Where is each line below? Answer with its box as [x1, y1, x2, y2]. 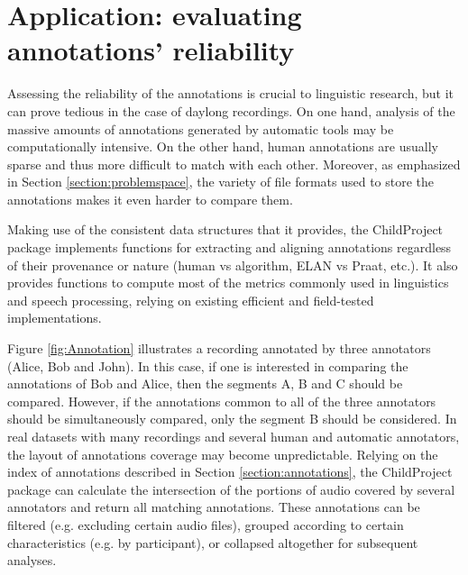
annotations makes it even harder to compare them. [7, 189, 293, 208]
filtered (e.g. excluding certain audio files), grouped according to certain [7, 515, 404, 534]
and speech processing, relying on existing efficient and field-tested [7, 290, 374, 309]
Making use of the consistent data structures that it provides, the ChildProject [7, 220, 444, 239]
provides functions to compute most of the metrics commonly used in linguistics [7, 273, 449, 292]
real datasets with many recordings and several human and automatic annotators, [7, 427, 460, 445]
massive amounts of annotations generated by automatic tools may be [7, 119, 394, 138]
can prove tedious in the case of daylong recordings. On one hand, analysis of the [7, 101, 455, 120]
